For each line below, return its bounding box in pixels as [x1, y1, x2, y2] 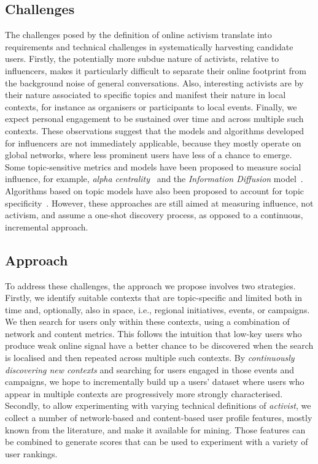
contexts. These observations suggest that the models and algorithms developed [5, 124, 304, 137]
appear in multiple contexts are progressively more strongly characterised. [5, 387, 283, 400]
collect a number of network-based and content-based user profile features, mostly [5, 411, 312, 424]
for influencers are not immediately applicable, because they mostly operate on [5, 136, 301, 149]
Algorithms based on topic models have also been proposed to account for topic [5, 184, 304, 197]
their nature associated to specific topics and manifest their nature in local [5, 88, 286, 101]
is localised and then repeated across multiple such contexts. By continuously [5, 351, 295, 364]
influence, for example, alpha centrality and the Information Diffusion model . [5, 172, 303, 185]
